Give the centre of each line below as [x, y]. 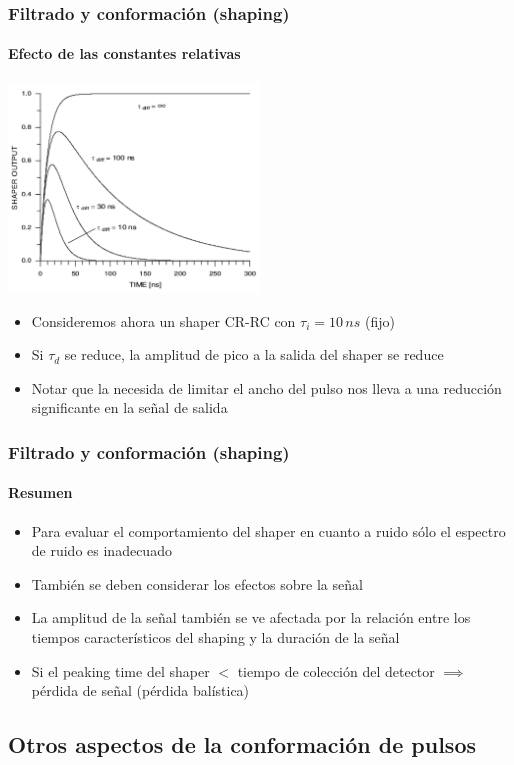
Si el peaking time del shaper [120, 670]
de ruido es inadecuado [101, 550]
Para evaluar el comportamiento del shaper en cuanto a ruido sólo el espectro [268, 530]
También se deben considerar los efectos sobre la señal [197, 583]
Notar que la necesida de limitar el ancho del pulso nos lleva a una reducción [266, 387]
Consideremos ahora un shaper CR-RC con [163, 320]
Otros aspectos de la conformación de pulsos [242, 744]
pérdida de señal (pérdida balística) [140, 690]
